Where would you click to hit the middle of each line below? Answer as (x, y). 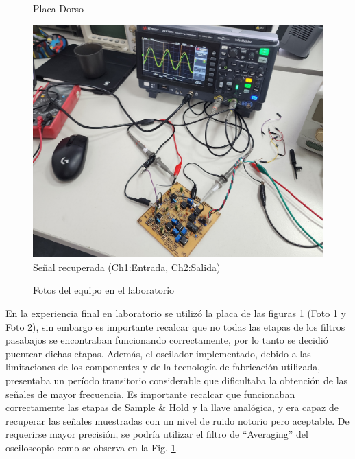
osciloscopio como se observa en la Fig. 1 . (92, 448)
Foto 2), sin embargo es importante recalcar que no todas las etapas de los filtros (175, 326)
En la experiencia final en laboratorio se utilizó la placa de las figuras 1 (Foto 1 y (176, 313)
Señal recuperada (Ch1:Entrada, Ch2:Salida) (127, 267)
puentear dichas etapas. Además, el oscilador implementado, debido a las (158, 353)
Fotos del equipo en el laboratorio (104, 290)
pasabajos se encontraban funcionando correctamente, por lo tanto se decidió (167, 340)
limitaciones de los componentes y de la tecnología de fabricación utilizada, (163, 367)
